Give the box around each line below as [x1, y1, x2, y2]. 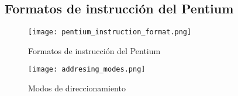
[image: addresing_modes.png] [28, 65, 146, 74]
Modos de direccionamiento [28, 82, 126, 94]
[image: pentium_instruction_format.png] [28, 28, 192, 37]
